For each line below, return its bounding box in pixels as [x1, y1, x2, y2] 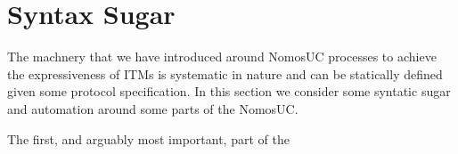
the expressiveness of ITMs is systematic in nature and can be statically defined [7, 64, 443, 83]
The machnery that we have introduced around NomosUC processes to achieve [7, 47, 437, 66]
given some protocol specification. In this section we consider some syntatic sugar [7, 82, 451, 101]
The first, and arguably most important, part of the [7, 129, 290, 148]
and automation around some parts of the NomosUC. [7, 99, 299, 118]
